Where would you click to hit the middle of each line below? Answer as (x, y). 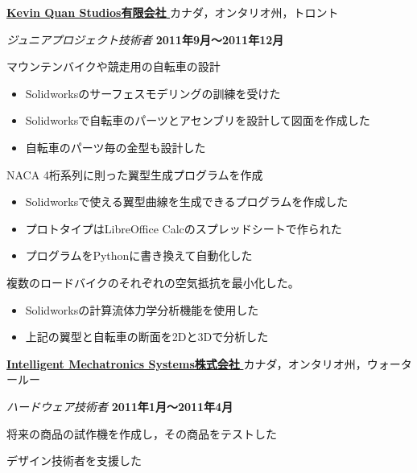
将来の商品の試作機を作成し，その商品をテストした (142, 433)
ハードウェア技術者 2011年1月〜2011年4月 (120, 406)
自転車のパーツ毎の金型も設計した (116, 147)
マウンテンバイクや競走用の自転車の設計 (114, 66)
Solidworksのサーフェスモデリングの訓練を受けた (153, 93)
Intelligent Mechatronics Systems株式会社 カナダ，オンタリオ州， (187, 363)
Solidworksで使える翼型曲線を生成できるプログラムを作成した (187, 202)
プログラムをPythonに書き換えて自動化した (139, 255)
